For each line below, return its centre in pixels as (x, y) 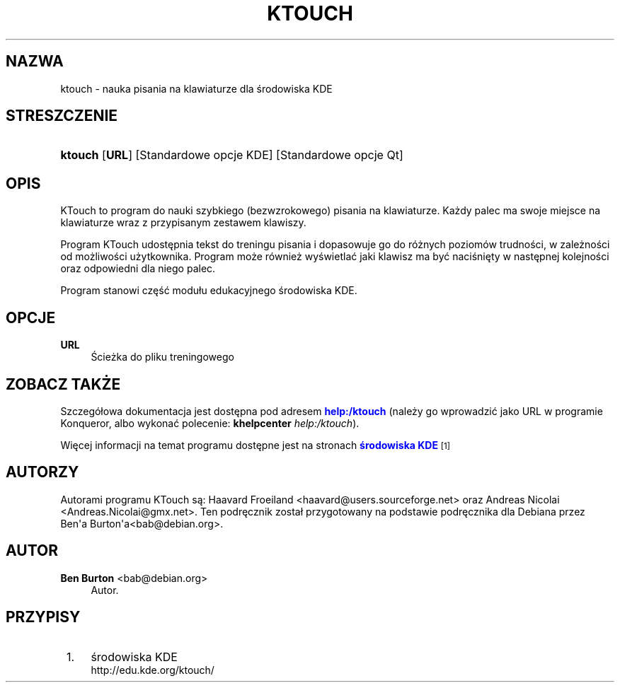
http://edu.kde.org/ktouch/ (153, 670)
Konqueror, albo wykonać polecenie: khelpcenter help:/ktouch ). (210, 423)
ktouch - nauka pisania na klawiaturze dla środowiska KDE (196, 88)
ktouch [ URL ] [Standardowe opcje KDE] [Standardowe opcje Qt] (232, 155)
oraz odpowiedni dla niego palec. (138, 269)
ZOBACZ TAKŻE (63, 384)
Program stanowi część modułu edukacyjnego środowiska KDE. (209, 291)
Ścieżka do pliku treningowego (162, 357)
